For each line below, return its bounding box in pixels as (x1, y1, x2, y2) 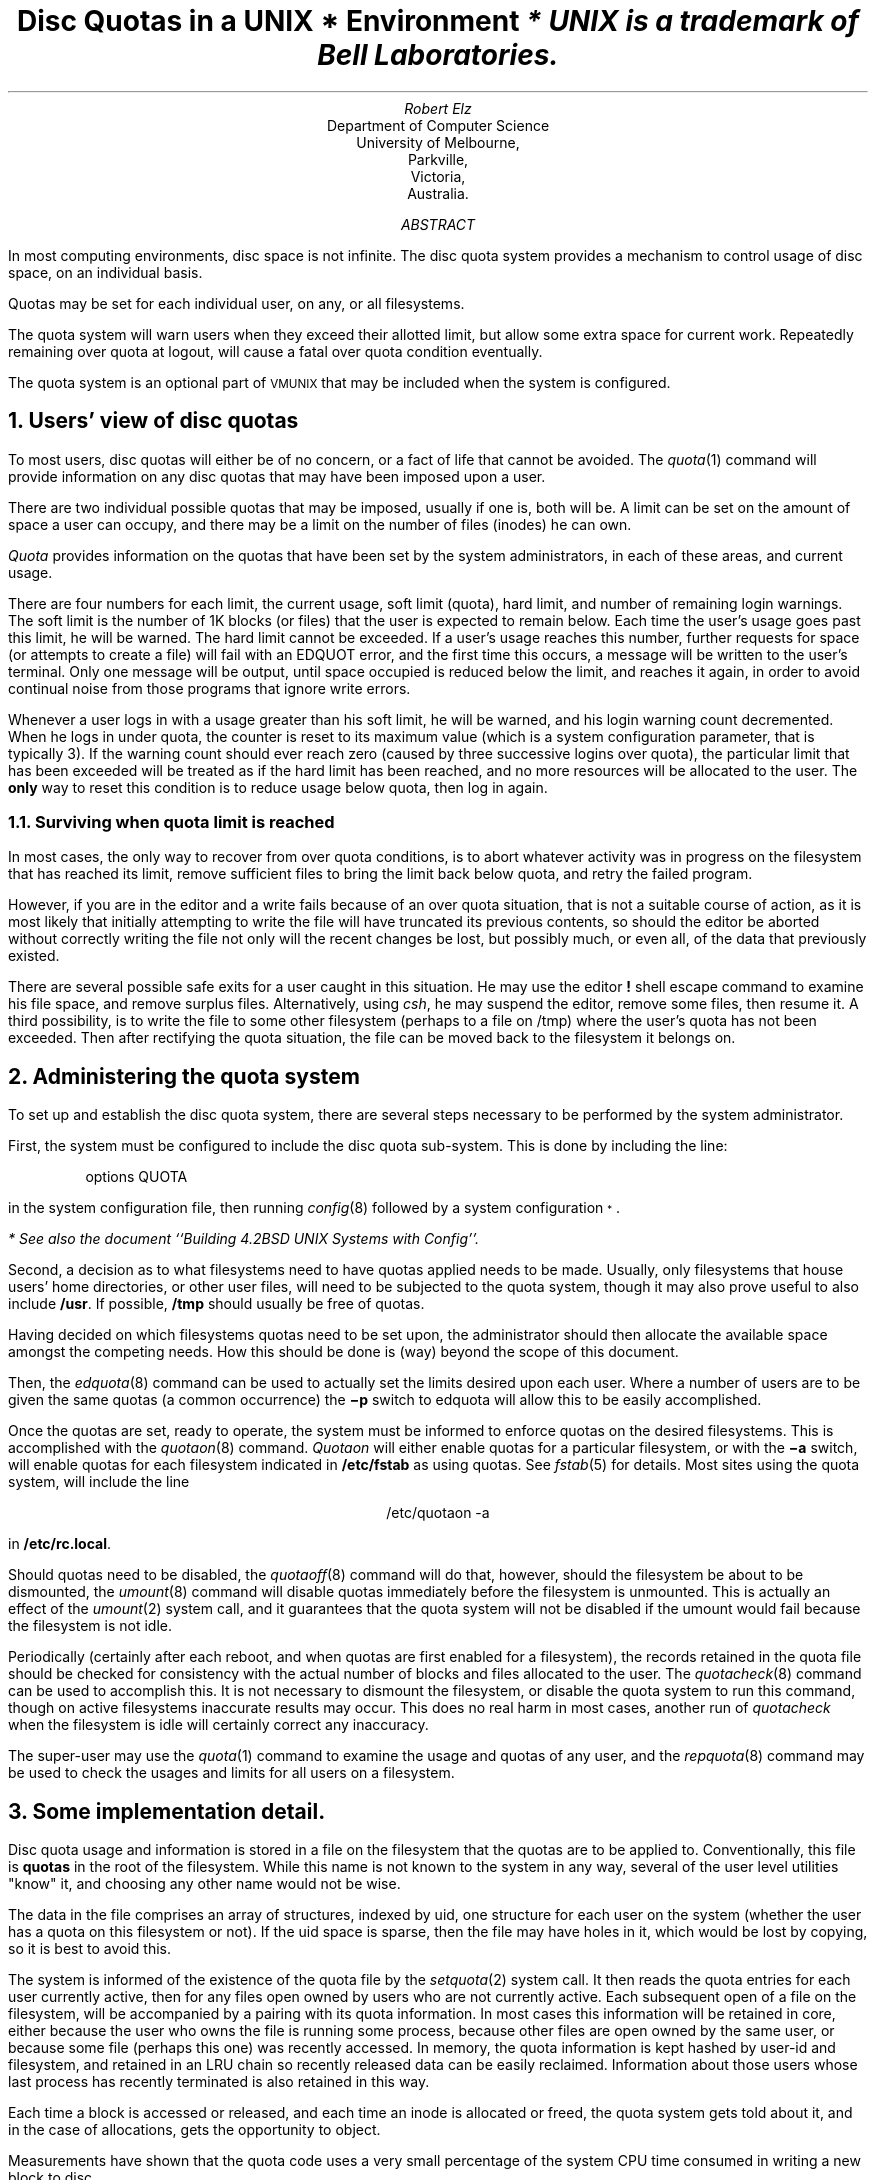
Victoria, (410, 167, 466, 185)
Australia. (407, 184, 469, 202)
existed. (8, 947, 60, 965)
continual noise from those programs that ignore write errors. (8, 679, 411, 697)
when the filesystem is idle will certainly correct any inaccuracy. (8, 1716, 429, 1734)
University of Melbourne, (356, 133, 520, 151)
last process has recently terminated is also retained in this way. (8, 2073, 430, 2091)
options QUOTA (85, 1168, 188, 1186)
